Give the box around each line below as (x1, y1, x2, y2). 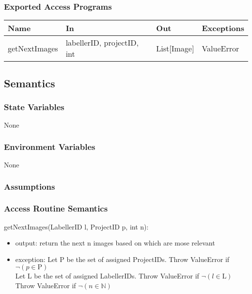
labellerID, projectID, (65, 37, 139, 49)
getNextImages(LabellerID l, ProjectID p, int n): (4, 221, 149, 231)
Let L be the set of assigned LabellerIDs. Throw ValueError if (15, 271, 199, 281)
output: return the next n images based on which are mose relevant (15, 238, 215, 248)
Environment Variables (4, 140, 95, 152)
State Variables (4, 100, 64, 113)
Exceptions (202, 22, 244, 34)
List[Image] (156, 42, 194, 54)
